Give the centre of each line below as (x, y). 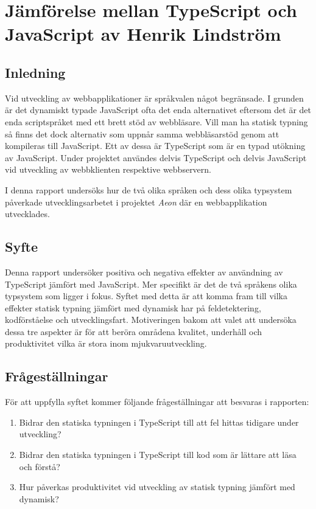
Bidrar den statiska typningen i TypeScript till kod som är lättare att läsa (158, 455)
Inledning (35, 72)
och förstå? (40, 466)
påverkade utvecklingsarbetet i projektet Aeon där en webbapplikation (136, 202)
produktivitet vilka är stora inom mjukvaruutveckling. (106, 343)
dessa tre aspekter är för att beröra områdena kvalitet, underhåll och (134, 331)
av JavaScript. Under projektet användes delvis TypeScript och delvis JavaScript (156, 157)
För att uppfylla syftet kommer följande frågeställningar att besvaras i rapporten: (157, 402)
